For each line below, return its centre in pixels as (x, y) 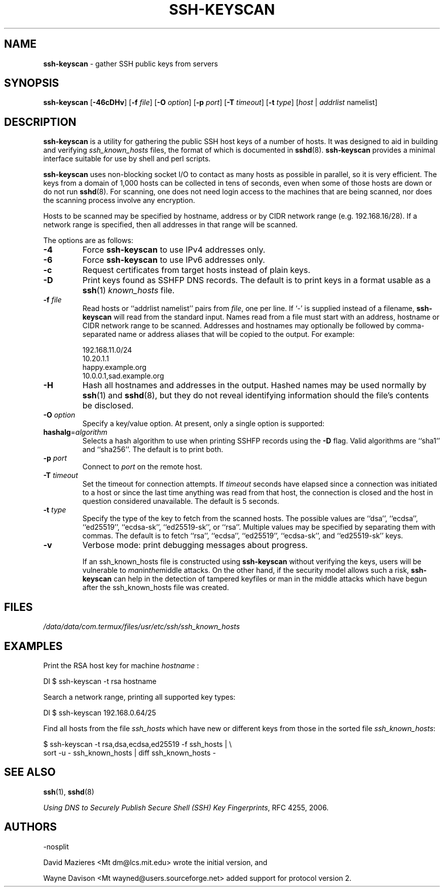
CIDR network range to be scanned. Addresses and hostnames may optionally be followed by (238, 326)
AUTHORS (31, 827)
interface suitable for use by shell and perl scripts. (127, 159)
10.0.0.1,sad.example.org (123, 376)
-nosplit (56, 846)
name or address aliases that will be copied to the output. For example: (236, 334)
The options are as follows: (88, 241)
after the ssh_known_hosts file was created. (156, 588)
